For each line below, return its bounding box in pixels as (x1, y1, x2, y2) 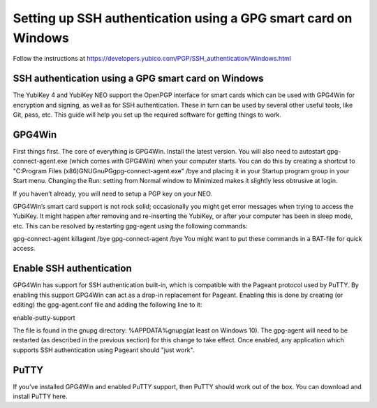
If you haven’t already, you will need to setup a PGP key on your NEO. (13, 189, 213, 198)
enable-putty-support (13, 313, 76, 321)
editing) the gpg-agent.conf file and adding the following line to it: (13, 300, 202, 309)
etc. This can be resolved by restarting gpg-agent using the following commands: (13, 221, 248, 230)
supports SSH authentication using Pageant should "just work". (13, 346, 195, 354)
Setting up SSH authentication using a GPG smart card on (13, 10, 353, 26)
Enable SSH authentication (13, 263, 132, 275)
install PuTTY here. (13, 392, 68, 400)
